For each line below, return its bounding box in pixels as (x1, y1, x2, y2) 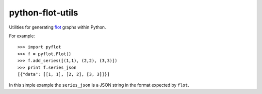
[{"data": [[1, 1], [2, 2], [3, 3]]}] (17, 71, 110, 77)
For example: (9, 33, 35, 39)
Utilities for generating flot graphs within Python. (9, 24, 106, 30)
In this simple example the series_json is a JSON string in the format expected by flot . (9, 82, 189, 88)
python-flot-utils (9, 7, 79, 18)
